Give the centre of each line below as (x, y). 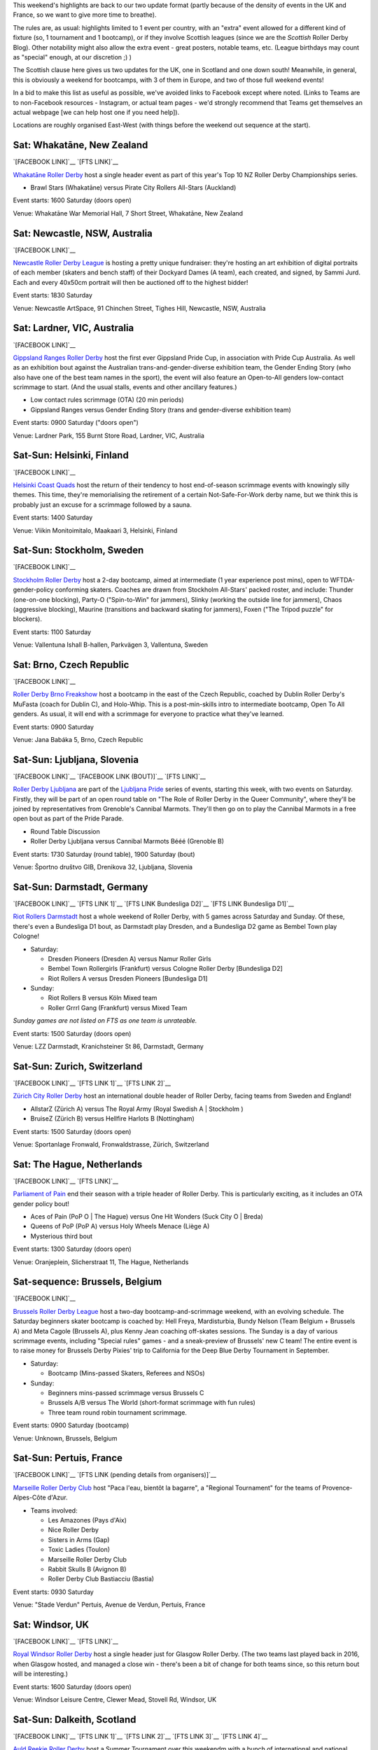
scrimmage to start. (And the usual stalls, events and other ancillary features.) (125, 387)
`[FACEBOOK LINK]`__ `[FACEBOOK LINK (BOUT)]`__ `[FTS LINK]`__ (109, 776)
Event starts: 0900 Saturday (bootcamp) (71, 1425)
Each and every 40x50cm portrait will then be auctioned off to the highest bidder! (131, 282)
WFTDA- (343, 580)
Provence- (337, 1487)
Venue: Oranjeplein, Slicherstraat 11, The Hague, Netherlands (101, 1262)
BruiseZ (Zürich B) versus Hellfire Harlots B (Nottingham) (113, 1119)
